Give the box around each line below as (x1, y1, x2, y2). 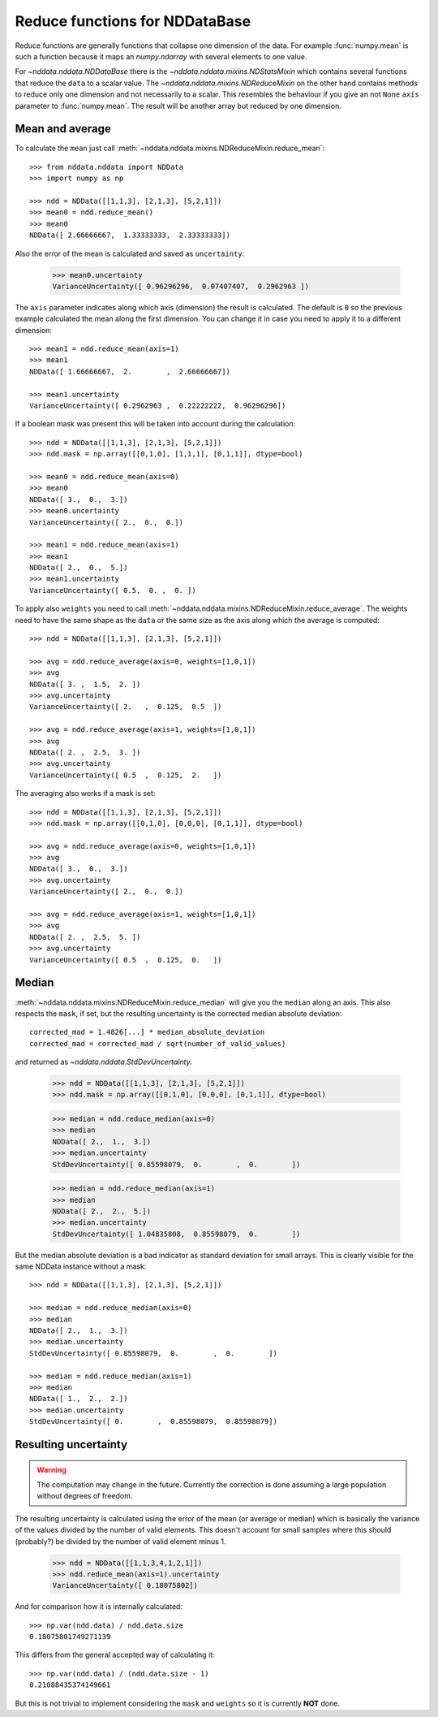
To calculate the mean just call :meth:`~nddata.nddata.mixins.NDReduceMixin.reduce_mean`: (15, 143, 325, 154)
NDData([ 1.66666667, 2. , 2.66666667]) (29, 366, 231, 376)
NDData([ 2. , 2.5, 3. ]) (29, 747, 141, 757)
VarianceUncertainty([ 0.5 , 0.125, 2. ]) (29, 770, 222, 780)
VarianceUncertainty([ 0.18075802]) (52, 1581, 199, 1590)
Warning (36, 1464, 67, 1474)
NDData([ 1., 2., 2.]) (29, 1394, 128, 1403)
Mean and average (15, 122, 111, 136)
